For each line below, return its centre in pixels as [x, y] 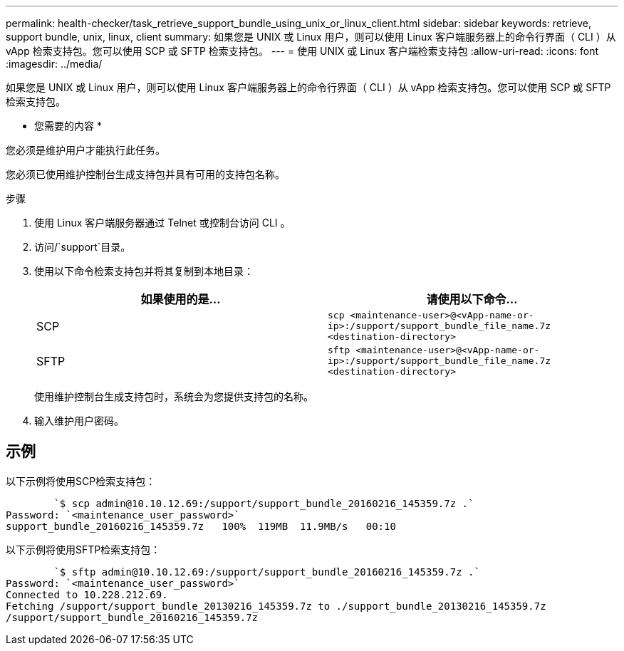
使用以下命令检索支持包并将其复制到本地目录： [144, 271]
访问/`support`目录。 [83, 247]
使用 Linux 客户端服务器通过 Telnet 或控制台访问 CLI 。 [162, 223]
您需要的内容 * [68, 126]
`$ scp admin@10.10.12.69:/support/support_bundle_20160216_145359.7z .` [264, 503]
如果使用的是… [181, 299]
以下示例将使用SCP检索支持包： [81, 481]
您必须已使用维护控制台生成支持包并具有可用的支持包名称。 [145, 174]
